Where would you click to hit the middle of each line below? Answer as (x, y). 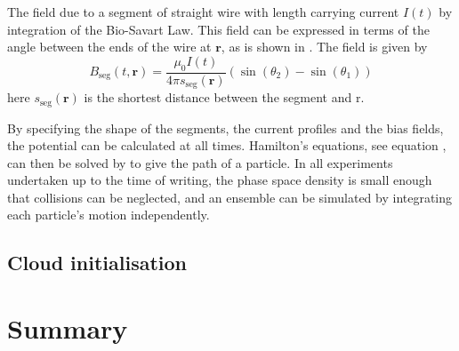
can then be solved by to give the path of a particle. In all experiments (200, 162)
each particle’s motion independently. (109, 215)
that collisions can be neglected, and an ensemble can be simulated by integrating (230, 197)
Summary (68, 328)
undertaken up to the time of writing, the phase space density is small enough (220, 180)
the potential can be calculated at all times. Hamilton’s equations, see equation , (227, 145)
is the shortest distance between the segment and (218, 97)
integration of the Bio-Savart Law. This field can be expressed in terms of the (218, 29)
